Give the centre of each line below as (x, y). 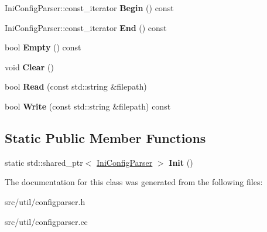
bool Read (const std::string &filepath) (76, 86)
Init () (181, 162)
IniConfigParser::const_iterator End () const (86, 27)
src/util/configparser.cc (46, 221)
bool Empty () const (43, 47)
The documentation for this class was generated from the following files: (134, 182)
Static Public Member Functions (105, 137)
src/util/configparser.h (45, 201)
